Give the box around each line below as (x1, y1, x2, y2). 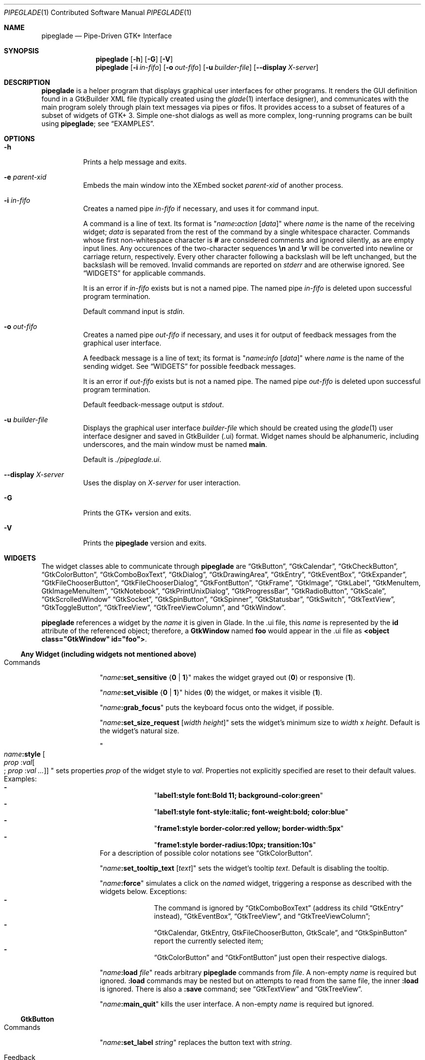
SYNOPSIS (4, 47, 39, 55)
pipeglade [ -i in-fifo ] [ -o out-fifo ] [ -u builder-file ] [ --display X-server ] (96, 63, 319, 71)
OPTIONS (4, 134, 35, 143)
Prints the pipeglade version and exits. (83, 539, 207, 547)
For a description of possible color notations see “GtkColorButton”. (99, 849, 313, 857)
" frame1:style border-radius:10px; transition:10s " (154, 841, 316, 849)
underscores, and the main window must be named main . (83, 440, 267, 448)
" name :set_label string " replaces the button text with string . (99, 1038, 292, 1046)
